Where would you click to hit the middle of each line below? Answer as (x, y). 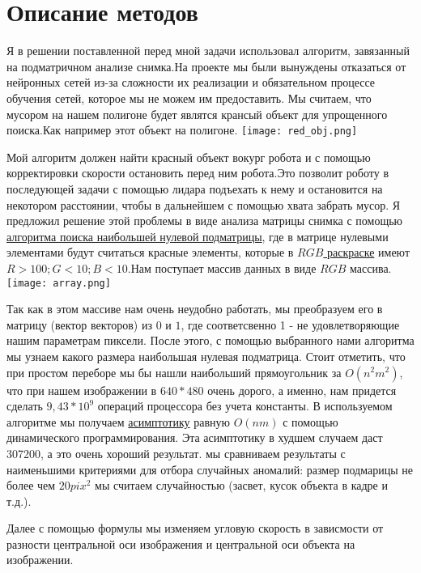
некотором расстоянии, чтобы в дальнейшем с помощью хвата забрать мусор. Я (204, 204)
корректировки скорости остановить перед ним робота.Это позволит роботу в (198, 173)
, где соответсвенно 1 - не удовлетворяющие (290, 324)
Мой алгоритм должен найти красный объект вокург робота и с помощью (189, 157)
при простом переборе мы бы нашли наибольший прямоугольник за (174, 372)
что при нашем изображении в (82, 390)
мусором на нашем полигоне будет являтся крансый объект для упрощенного (197, 114)
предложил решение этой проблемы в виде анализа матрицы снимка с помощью (205, 221)
